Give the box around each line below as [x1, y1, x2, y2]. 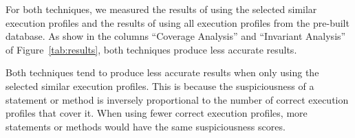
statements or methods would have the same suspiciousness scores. [6, 119, 286, 133]
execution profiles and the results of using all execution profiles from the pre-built [6, 15, 349, 30]
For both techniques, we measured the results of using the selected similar [6, 2, 317, 16]
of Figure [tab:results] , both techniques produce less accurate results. [6, 42, 297, 56]
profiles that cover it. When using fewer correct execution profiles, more [6, 106, 308, 120]
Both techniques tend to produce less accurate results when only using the [6, 65, 319, 80]
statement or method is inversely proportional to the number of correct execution [6, 92, 349, 106]
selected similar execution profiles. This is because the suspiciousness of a [6, 78, 314, 93]
